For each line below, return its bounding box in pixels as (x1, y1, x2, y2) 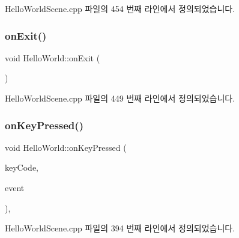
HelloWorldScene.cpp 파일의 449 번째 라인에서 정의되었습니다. (5, 92, 235, 104)
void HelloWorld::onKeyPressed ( (5, 141, 127, 153)
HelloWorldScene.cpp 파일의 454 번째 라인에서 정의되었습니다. (5, 2, 235, 14)
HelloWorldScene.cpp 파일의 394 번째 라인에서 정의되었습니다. (5, 222, 235, 234)
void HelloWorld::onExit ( (5, 51, 100, 64)
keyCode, (5, 161, 38, 174)
